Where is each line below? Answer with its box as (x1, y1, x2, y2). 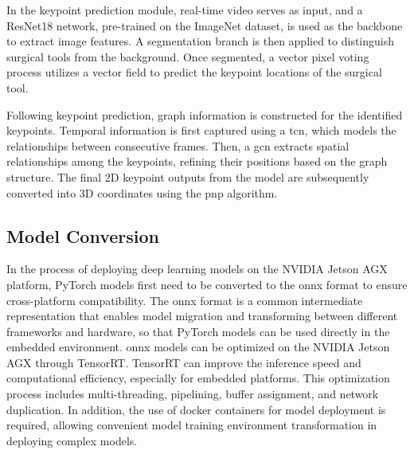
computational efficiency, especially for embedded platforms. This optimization (6, 370, 390, 386)
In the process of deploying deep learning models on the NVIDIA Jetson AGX (6, 260, 388, 277)
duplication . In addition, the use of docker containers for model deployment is (6, 401, 386, 417)
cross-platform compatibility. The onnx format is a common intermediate (6, 292, 363, 308)
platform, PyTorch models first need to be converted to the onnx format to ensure (6, 276, 408, 292)
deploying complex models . (6, 432, 138, 448)
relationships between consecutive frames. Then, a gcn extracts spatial (6, 137, 350, 154)
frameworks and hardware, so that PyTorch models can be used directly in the (6, 323, 390, 339)
